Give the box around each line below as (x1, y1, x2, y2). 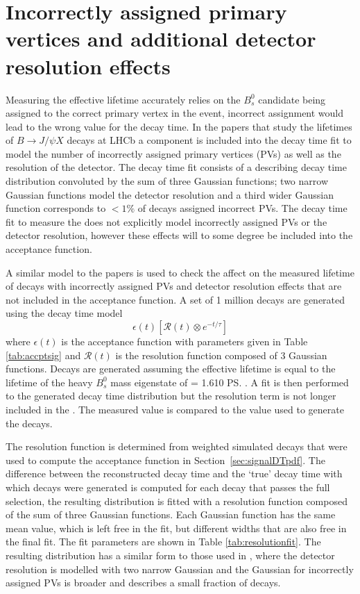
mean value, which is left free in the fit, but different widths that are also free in (6, 520, 347, 535)
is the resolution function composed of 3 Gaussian (115, 347, 327, 362)
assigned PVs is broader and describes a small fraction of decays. (6, 575, 281, 590)
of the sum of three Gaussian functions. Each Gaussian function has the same (6, 507, 336, 522)
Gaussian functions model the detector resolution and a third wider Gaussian (6, 187, 334, 201)
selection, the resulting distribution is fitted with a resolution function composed (6, 493, 348, 508)
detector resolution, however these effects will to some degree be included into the (6, 228, 353, 242)
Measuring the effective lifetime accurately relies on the (6, 92, 241, 106)
